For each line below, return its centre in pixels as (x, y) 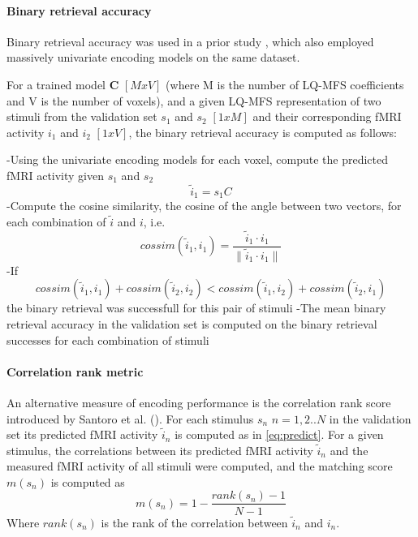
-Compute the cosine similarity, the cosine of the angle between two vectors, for (204, 206)
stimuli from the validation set (82, 116)
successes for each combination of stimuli (108, 339)
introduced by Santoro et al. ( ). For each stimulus (130, 418)
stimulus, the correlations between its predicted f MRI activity (160, 450)
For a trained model (56, 84)
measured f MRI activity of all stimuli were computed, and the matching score (200, 466)
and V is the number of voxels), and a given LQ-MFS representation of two (194, 100)
